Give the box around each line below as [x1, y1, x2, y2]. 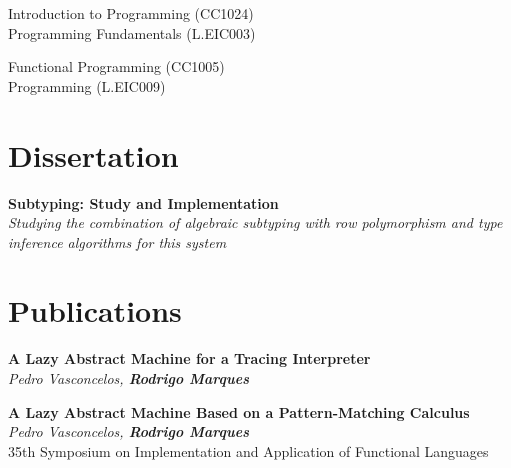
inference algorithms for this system [8, 231, 227, 252]
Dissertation [8, 134, 179, 175]
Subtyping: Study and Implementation [8, 192, 279, 213]
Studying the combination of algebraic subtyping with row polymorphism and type [8, 212, 503, 233]
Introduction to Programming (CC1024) [8, 3, 254, 23]
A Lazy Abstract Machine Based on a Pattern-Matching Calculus [8, 401, 470, 422]
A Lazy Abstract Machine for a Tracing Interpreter [8, 348, 371, 369]
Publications [8, 290, 182, 331]
